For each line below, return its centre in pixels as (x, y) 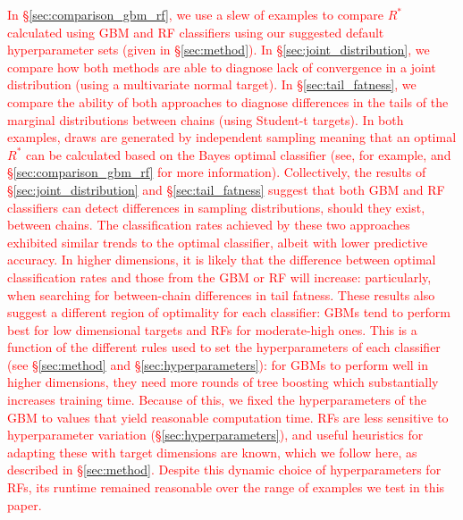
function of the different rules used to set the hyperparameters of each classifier (224, 347)
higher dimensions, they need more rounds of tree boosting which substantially (223, 382)
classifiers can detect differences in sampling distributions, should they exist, (216, 207)
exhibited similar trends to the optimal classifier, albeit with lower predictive (218, 242)
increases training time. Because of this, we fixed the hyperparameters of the (217, 400)
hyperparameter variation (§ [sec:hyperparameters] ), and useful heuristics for (215, 435)
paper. (25, 504)
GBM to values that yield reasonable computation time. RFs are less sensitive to (228, 417)
